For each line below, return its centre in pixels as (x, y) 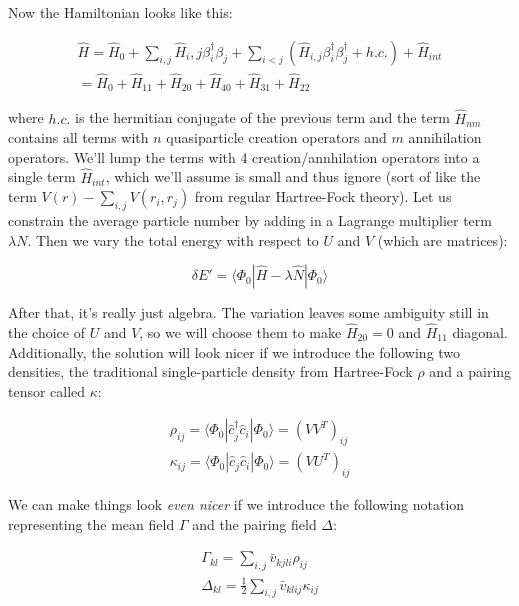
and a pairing (470, 371)
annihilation (445, 137)
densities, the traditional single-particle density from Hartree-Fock (210, 371)
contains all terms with (78, 137)
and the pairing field (254, 523)
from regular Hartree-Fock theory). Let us (323, 196)
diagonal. (480, 331)
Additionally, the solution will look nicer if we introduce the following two (234, 351)
